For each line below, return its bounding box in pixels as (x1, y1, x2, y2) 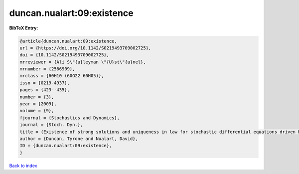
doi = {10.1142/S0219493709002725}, (19, 52, 110, 58)
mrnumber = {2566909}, (19, 66, 75, 72)
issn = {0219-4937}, (19, 80, 70, 86)
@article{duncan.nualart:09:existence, (19, 38, 117, 44)
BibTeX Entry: (9, 25, 38, 31)
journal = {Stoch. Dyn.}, (19, 122, 83, 128)
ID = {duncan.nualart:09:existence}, (19, 143, 112, 149)
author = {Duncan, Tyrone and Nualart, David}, (19, 136, 138, 142)
